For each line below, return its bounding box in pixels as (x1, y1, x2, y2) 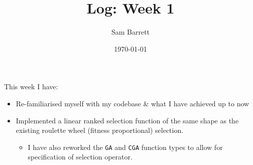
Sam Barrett (111, 27, 150, 37)
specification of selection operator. (28, 151, 133, 162)
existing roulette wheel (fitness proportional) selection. (16, 125, 184, 135)
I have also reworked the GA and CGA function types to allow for (28, 141, 223, 152)
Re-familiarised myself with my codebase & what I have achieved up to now (16, 98, 249, 108)
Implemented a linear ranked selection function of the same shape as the (16, 115, 239, 125)
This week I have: (4, 81, 58, 92)
